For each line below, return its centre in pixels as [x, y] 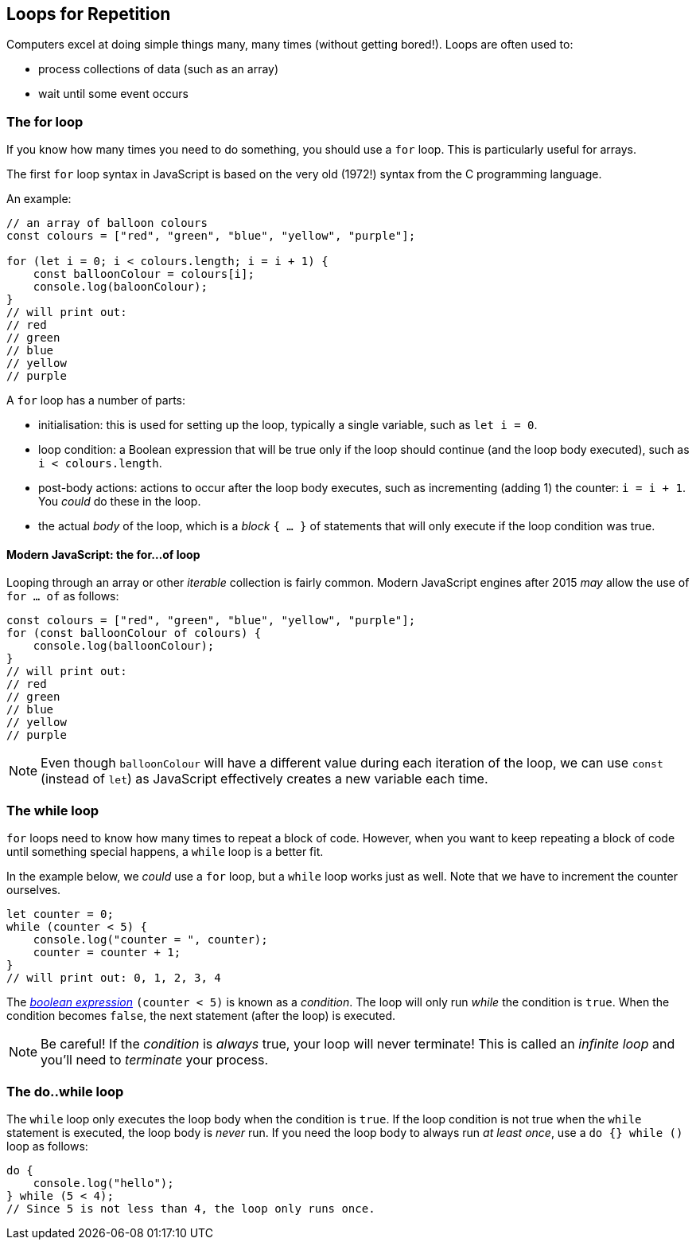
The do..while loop [65, 1091]
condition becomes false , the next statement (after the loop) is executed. [201, 1016]
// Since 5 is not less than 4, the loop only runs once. [191, 1208]
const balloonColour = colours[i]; [144, 274]
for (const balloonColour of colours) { [134, 633]
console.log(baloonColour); [120, 287]
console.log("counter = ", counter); [150, 940]
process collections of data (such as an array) [159, 69]
